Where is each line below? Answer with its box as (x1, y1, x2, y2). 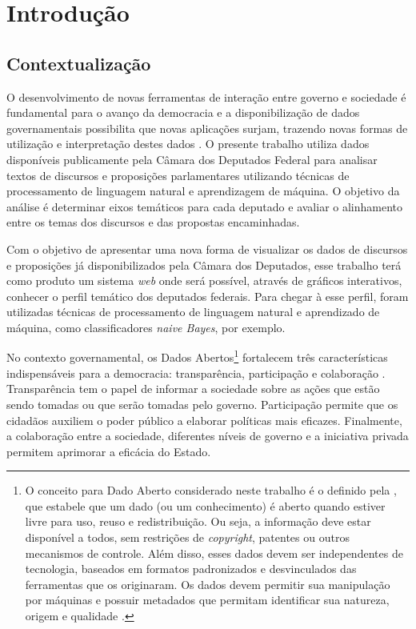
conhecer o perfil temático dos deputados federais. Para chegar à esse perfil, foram (6, 287, 409, 304)
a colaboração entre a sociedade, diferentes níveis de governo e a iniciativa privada (6, 427, 409, 444)
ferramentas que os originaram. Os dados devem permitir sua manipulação (25, 575, 390, 592)
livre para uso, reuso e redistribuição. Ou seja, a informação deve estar (25, 513, 371, 530)
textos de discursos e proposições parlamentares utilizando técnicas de (6, 166, 350, 183)
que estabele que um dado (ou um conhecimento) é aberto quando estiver (25, 497, 386, 514)
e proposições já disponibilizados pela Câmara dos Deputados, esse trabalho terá (6, 256, 402, 273)
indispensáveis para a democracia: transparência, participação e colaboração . (6, 364, 386, 381)
